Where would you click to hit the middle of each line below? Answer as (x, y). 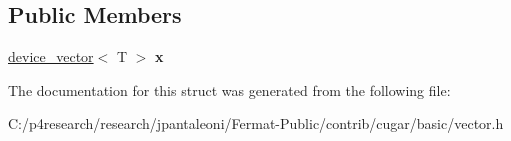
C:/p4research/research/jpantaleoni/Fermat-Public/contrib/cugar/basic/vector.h (256, 123)
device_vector (51, 56)
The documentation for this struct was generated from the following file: (229, 89)
